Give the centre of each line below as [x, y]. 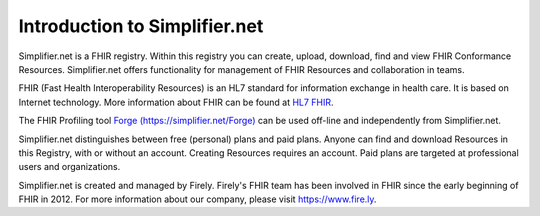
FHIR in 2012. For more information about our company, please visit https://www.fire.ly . [197, 199]
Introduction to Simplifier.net [141, 26]
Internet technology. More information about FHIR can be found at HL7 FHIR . [176, 102]
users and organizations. [69, 167]
